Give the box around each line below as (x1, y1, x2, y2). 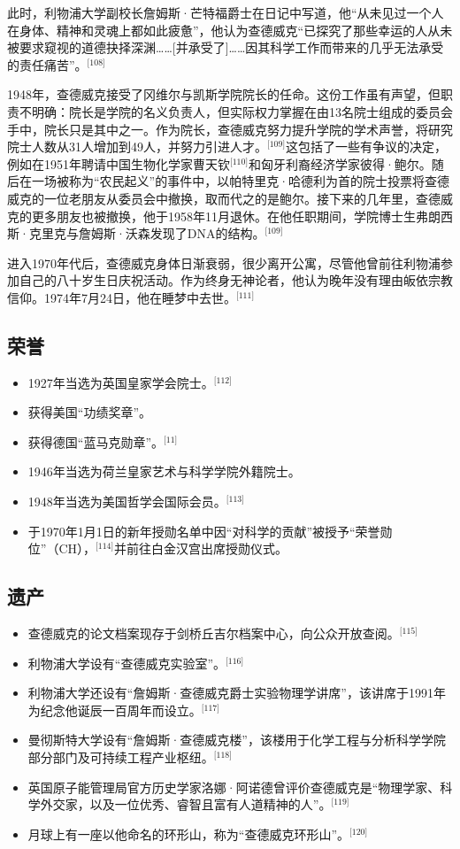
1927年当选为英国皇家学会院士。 (27, 373, 214, 391)
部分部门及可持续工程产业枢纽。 (27, 748, 214, 767)
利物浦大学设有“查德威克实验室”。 (27, 653, 226, 672)
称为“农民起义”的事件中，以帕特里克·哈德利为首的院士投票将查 (68, 172, 438, 190)
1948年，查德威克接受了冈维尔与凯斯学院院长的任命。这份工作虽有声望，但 (7, 85, 441, 104)
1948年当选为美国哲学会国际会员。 (27, 492, 226, 511)
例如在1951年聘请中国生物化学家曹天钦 (7, 154, 230, 173)
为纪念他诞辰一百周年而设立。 (27, 700, 202, 719)
